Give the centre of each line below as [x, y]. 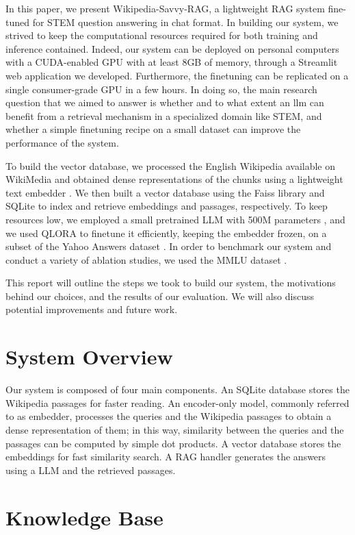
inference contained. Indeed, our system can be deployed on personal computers [172, 48]
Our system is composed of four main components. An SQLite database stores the [177, 389]
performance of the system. [62, 142]
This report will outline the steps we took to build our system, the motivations [171, 283]
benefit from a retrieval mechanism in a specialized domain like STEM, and [164, 115]
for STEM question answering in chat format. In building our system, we [185, 22]
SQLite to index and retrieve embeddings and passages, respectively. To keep [167, 206]
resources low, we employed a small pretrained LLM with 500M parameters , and [175, 219]
